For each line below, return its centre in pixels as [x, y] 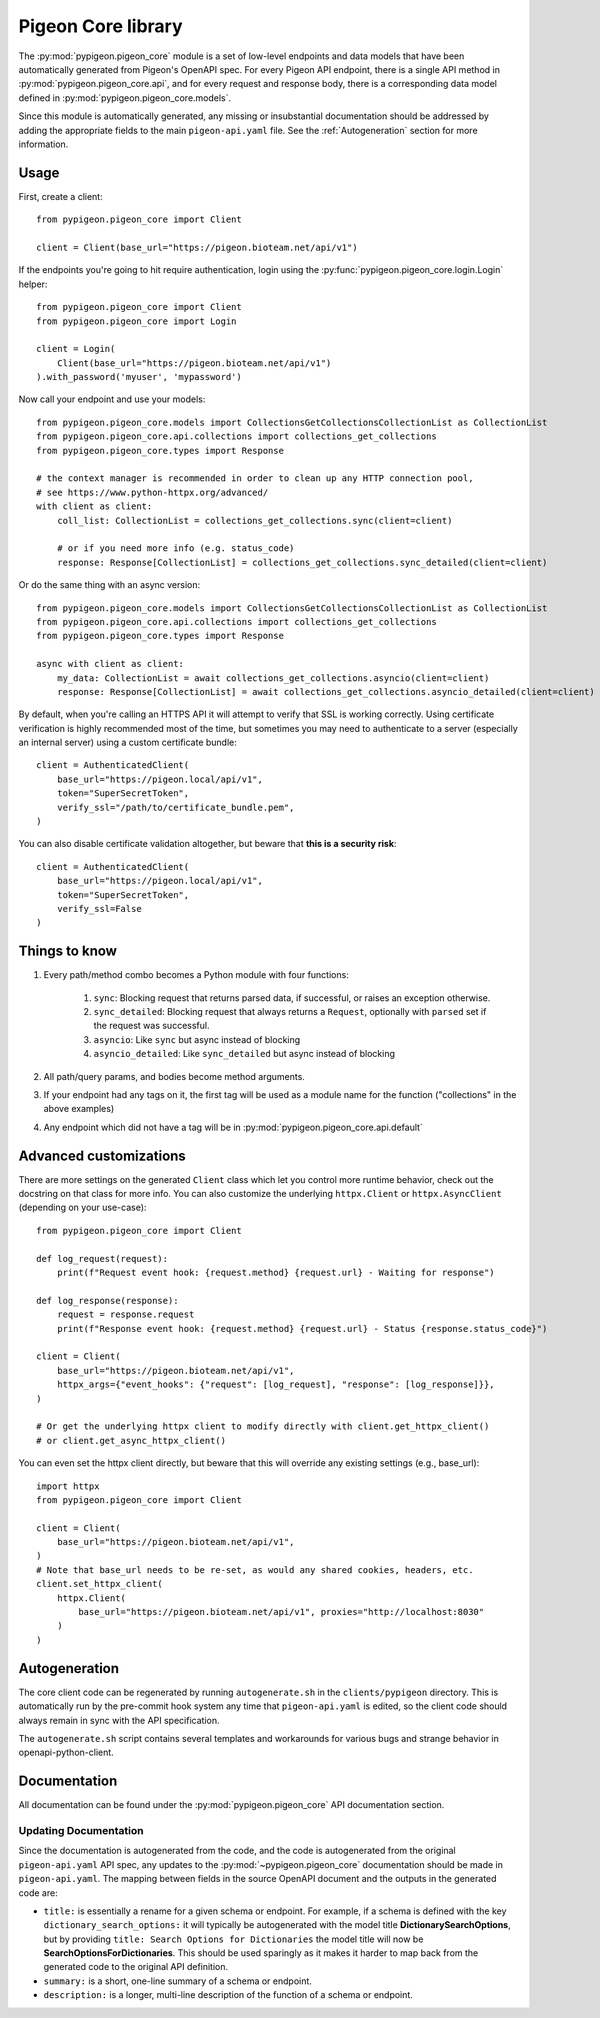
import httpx [68, 1486]
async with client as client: [110, 664]
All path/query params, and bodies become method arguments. [174, 1076]
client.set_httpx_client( [100, 1584]
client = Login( [76, 349]
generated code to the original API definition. [136, 1967]
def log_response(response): [107, 1300]
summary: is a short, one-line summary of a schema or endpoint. [177, 1981]
